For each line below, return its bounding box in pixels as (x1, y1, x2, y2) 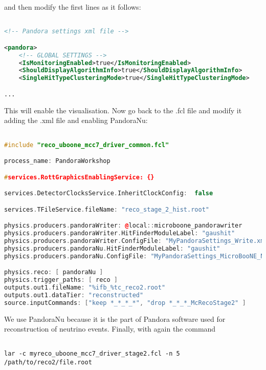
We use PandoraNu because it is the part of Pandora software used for (4, 313, 226, 324)
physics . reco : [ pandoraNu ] (4, 269, 103, 276)
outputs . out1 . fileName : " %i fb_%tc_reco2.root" (4, 283, 166, 291)
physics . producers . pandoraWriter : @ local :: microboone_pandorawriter (4, 222, 242, 230)
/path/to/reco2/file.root (4, 359, 92, 366)
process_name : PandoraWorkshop (4, 157, 110, 165)
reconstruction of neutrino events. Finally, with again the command (4, 323, 216, 334)
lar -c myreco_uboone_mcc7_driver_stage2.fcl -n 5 (4, 350, 180, 358)
